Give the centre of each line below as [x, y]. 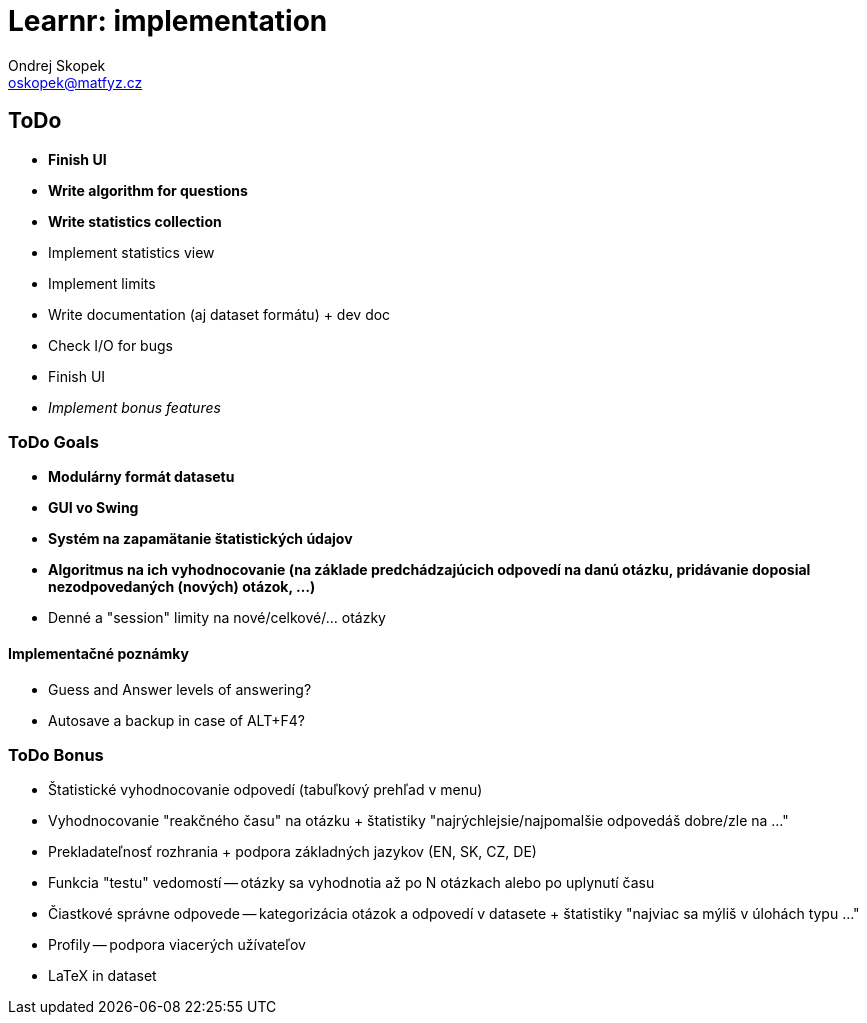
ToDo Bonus [56, 754]
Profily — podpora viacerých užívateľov [177, 945]
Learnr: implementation [168, 21]
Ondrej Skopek [57, 65]
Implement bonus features [134, 407]
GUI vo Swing [93, 508]
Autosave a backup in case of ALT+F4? [176, 720]
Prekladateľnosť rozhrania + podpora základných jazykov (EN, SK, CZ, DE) [292, 852]
